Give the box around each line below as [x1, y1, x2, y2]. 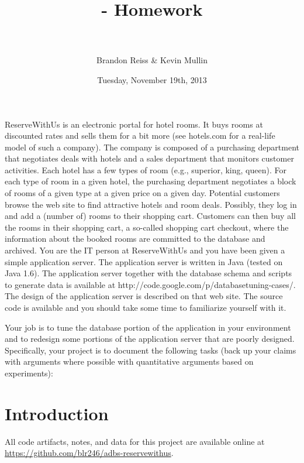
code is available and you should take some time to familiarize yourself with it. [5, 301, 286, 313]
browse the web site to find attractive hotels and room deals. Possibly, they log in [5, 198, 297, 210]
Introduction [5, 401, 109, 425]
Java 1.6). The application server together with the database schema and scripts [5, 267, 292, 279]
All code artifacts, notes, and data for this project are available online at [5, 435, 265, 447]
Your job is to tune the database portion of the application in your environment [5, 321, 291, 333]
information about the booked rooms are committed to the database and [5, 232, 265, 245]
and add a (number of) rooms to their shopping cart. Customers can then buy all [5, 210, 296, 222]
